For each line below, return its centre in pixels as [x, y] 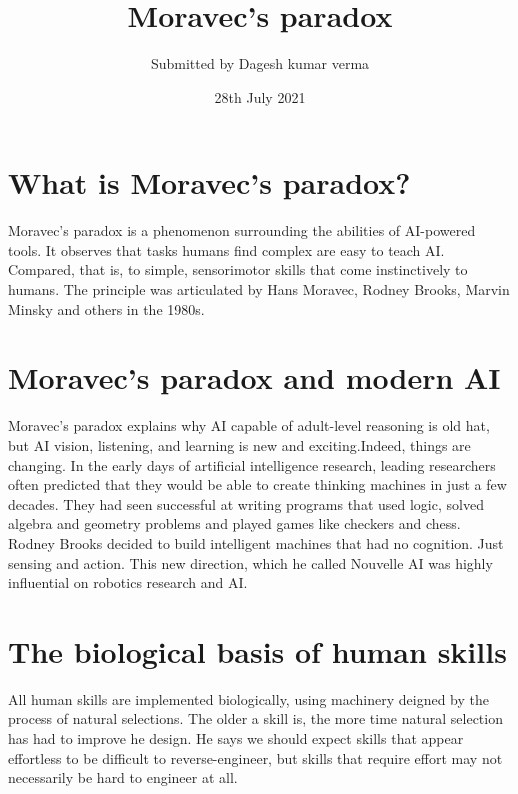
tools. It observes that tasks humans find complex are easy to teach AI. [226, 249]
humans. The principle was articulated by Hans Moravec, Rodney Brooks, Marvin [259, 289]
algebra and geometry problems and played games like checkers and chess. [234, 523]
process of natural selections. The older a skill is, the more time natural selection [255, 718]
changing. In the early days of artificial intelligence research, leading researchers [252, 464]
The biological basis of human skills [257, 650]
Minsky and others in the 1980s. [106, 308]
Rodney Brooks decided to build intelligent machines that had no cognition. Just [256, 542]
